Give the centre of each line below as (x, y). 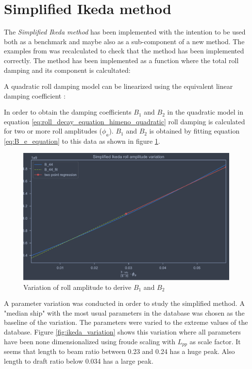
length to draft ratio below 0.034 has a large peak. (79, 361)
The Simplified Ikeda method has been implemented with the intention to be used (125, 32)
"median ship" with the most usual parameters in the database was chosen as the (124, 312)
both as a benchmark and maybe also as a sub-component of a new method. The (124, 41)
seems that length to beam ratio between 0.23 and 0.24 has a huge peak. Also (119, 351)
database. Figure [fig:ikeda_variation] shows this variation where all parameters (123, 331)
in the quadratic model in (205, 112)
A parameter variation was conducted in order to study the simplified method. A (124, 303)
